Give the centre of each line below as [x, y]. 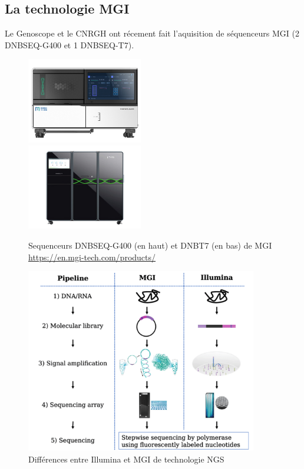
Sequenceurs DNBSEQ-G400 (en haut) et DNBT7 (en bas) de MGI [150, 245]
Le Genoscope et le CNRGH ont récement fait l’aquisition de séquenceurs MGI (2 [152, 33]
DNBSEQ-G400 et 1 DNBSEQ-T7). [70, 44]
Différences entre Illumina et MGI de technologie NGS [126, 459]
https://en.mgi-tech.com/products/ [92, 257]
